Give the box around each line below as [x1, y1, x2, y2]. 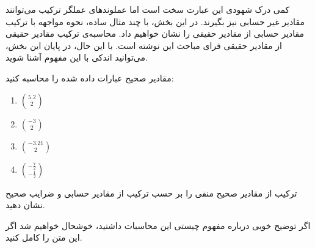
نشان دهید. [5, 198, 45, 211]
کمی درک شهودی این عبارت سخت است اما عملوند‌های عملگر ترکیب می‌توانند [5, 3, 290, 15]
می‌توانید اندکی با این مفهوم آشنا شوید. [5, 51, 148, 64]
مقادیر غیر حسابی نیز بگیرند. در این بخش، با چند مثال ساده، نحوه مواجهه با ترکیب [5, 15, 305, 28]
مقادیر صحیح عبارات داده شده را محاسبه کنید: [5, 71, 174, 84]
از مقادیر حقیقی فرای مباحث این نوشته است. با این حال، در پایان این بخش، [5, 39, 282, 51]
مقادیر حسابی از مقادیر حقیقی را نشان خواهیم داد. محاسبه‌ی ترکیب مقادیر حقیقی [5, 27, 305, 40]
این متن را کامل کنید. [5, 231, 82, 244]
